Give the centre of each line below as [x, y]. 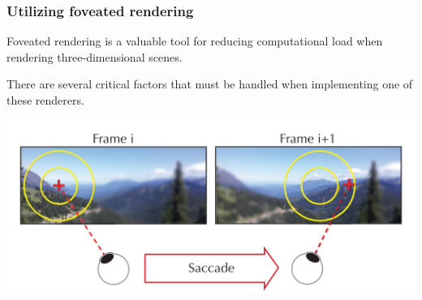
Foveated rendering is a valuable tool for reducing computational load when [195, 41]
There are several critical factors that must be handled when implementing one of [210, 84]
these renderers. [45, 100]
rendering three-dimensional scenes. [95, 56]
